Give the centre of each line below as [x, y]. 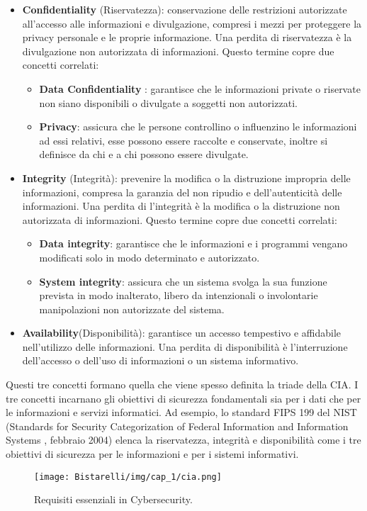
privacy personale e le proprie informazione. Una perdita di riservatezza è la [187, 37]
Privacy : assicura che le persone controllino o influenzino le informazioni [198, 127]
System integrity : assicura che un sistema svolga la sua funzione [183, 281]
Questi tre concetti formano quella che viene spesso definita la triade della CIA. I [182, 384]
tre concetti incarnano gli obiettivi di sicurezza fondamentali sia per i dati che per [183, 398]
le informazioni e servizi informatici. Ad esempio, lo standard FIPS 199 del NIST [181, 412]
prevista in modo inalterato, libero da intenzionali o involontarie [179, 295]
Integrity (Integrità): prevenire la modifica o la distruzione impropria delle [186, 178]
